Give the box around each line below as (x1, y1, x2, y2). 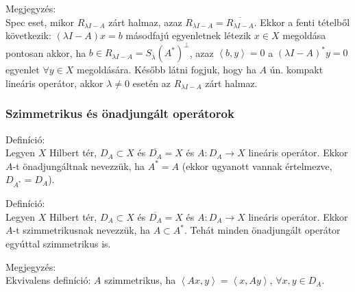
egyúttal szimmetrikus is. (5, 236, 111, 250)
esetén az (132, 75, 171, 90)
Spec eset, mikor (5, 14, 75, 29)
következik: (5, 28, 51, 42)
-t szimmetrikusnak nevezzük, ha (12, 223, 150, 237)
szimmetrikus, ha (104, 273, 176, 287)
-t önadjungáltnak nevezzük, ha (12, 158, 145, 173)
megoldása (282, 28, 326, 42)
